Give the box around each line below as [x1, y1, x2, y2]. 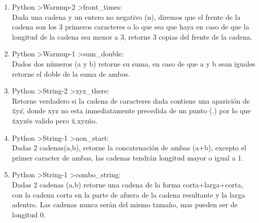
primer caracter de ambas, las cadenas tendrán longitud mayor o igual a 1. [12, 152, 244, 163]
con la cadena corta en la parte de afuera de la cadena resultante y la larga [12, 189, 245, 200]
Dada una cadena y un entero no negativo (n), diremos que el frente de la [12, 11, 241, 22]
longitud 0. [12, 209, 46, 219]
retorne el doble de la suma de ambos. [12, 68, 130, 79]
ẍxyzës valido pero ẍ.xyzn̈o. [12, 115, 97, 125]
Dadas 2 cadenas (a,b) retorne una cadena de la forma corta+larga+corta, [12, 179, 243, 189]
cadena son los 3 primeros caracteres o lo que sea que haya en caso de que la [12, 21, 249, 32]
